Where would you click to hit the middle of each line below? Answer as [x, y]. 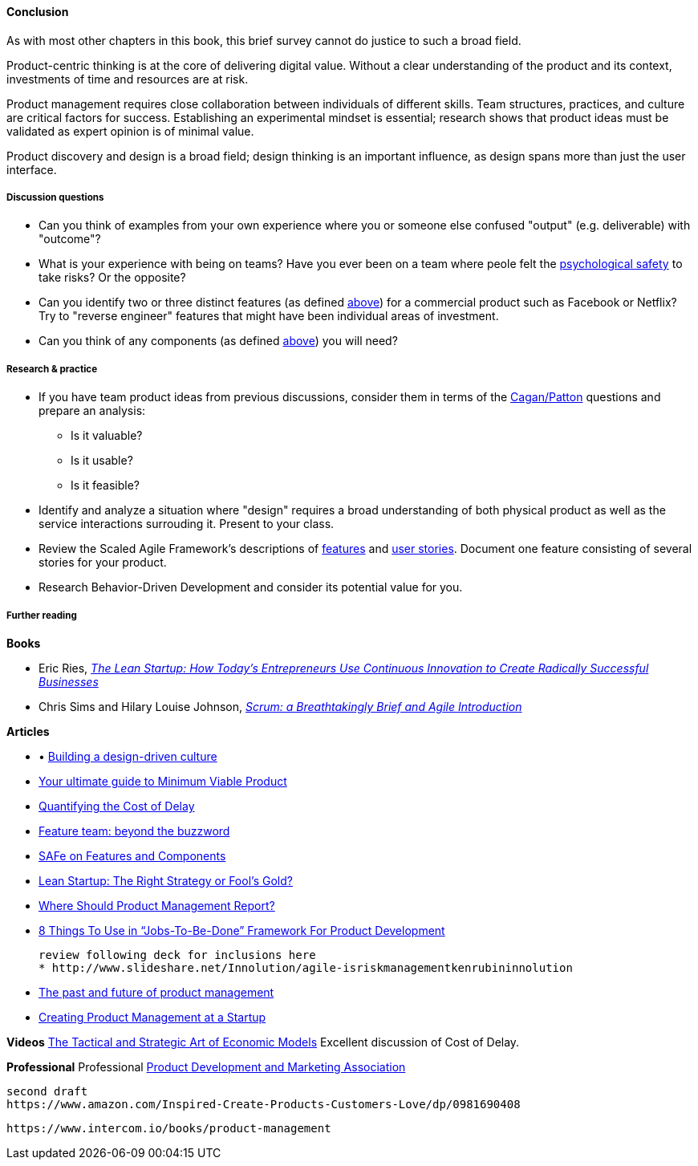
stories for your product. [103, 563]
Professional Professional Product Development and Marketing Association [206, 1066]
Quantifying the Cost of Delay [117, 806]
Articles [28, 731]
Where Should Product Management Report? [157, 905]
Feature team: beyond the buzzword [134, 831]
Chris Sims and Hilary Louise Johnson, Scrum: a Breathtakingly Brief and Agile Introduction [280, 706]
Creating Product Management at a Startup [152, 1017]
